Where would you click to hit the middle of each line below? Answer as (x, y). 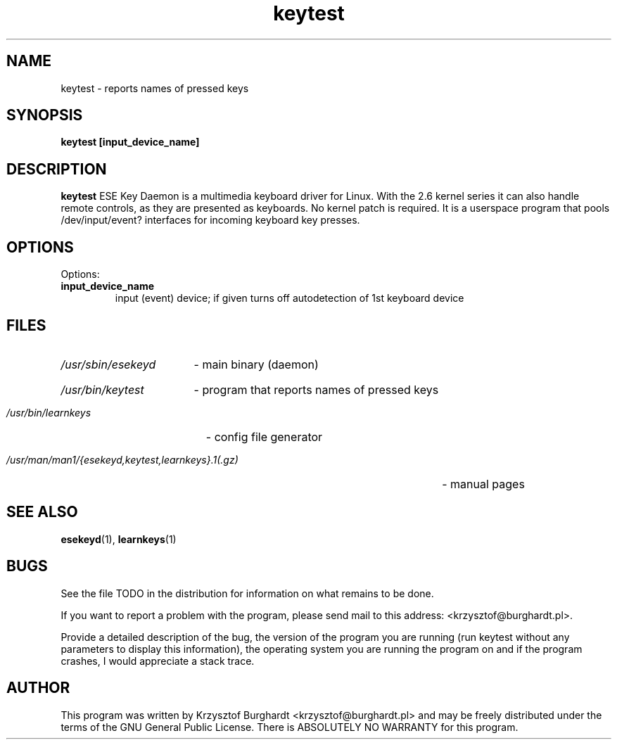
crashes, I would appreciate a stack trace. (158, 661)
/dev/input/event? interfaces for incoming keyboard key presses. (210, 220)
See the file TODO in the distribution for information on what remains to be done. (247, 593)
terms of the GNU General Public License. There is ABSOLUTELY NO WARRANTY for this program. (290, 727)
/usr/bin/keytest (102, 389)
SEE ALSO (42, 512)
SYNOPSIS (45, 115)
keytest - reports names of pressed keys (155, 88)
